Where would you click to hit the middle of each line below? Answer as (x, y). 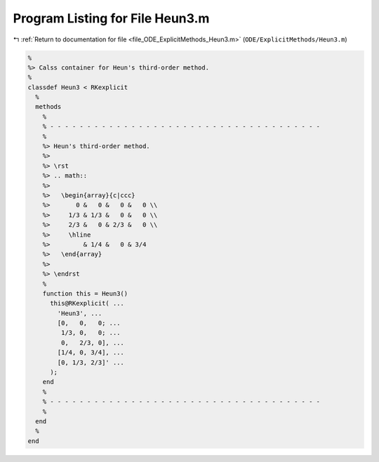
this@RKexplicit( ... (87, 303)
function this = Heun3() (85, 293)
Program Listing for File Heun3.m (111, 18)
